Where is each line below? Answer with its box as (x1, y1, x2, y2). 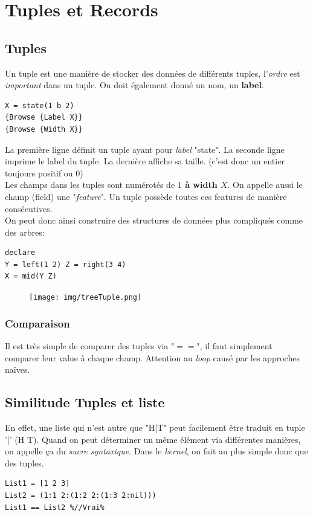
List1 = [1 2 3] (5, 479, 70, 488)
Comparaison (5, 315, 70, 331)
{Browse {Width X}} (5, 124, 83, 134)
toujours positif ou (5, 166, 73, 179)
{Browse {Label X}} (5, 113, 83, 122)
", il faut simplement (196, 339, 273, 352)
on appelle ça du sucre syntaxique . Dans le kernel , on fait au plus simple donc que (5, 445, 308, 457)
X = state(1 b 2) (5, 101, 74, 110)
